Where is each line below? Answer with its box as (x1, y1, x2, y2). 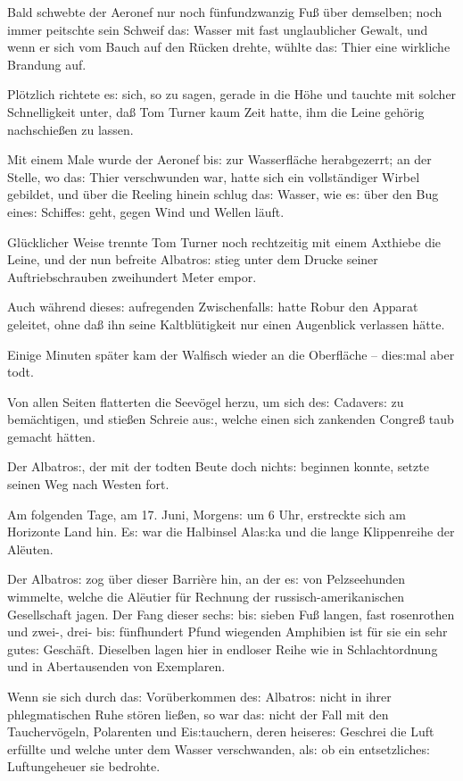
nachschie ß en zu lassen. (7, 120, 134, 138)
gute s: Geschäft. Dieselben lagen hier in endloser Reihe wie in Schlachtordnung (7, 639, 438, 658)
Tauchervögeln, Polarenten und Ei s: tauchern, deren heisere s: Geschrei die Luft (7, 722, 434, 741)
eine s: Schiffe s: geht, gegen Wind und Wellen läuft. (7, 202, 285, 220)
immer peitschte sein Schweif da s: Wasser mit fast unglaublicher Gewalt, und (7, 20, 428, 38)
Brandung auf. (7, 54, 87, 73)
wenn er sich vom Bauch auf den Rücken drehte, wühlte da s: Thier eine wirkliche (7, 37, 451, 56)
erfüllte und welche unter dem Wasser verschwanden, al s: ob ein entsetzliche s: (7, 739, 430, 758)
